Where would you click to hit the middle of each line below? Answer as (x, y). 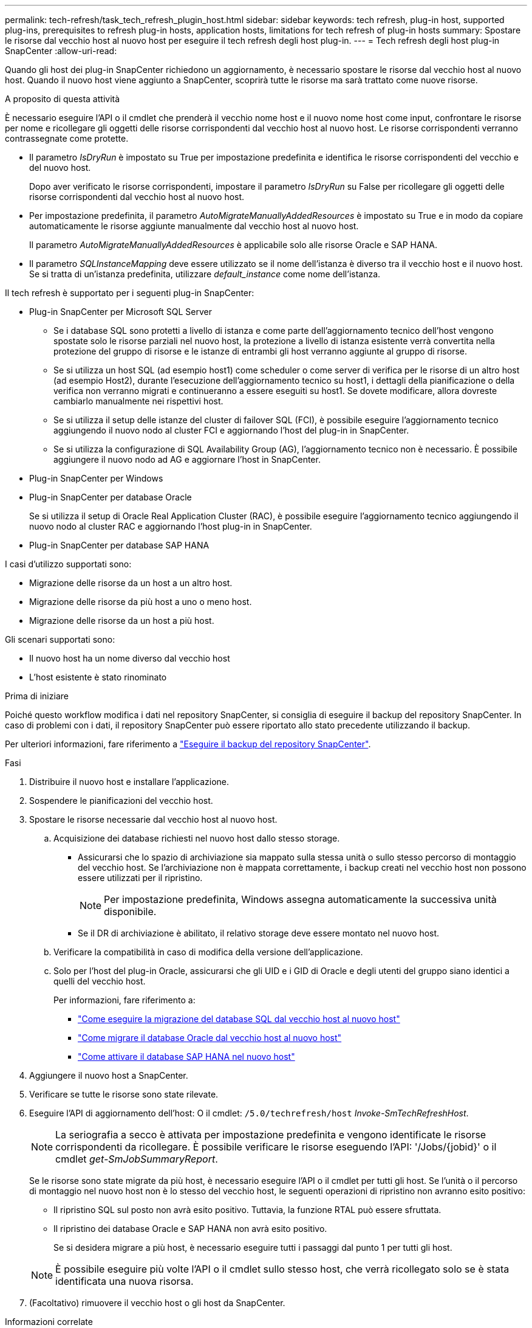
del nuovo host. (60, 168)
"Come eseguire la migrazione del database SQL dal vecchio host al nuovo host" (239, 1019)
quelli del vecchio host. (100, 981)
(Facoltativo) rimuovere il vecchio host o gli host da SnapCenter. (157, 1303)
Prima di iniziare (37, 696)
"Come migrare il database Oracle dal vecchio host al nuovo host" (210, 1038)
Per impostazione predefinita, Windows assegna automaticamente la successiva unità (300, 899)
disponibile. (130, 911)
